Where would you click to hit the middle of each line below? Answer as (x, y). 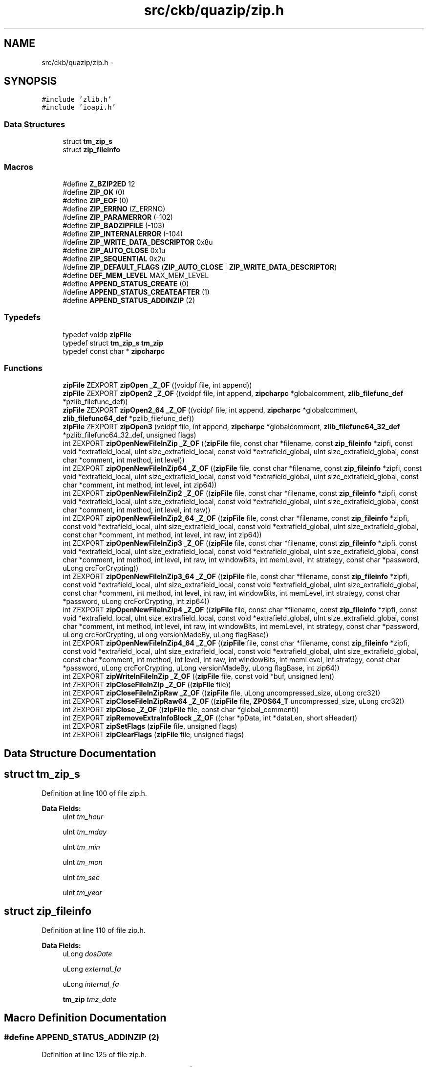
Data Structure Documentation (80, 753)
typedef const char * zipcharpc (114, 351)
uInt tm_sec (81, 877)
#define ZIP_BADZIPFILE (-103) (114, 225)
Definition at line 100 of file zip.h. (94, 793)
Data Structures (35, 124)
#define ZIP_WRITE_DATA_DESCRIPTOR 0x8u (138, 242)
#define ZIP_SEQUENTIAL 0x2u (114, 258)
